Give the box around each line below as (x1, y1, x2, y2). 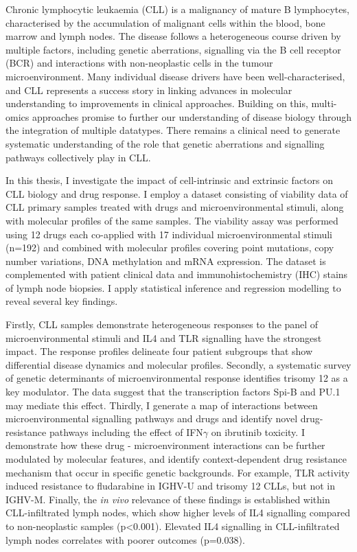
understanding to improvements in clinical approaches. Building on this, (5, 96, 308, 111)
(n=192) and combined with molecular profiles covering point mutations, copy (5, 240, 334, 255)
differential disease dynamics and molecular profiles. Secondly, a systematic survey (5, 357, 352, 371)
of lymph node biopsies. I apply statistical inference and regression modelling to (5, 280, 341, 295)
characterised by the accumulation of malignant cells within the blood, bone (5, 15, 325, 30)
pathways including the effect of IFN (49, 424, 203, 439)
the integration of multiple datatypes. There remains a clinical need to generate (5, 123, 341, 137)
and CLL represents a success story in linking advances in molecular (5, 82, 292, 97)
